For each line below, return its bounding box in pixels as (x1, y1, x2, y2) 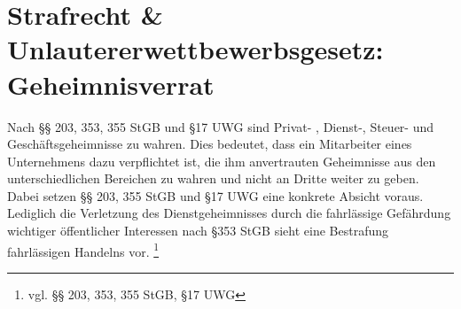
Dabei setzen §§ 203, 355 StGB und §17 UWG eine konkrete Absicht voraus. (7, 186, 424, 205)
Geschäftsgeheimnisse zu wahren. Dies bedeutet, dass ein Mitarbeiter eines (7, 135, 412, 153)
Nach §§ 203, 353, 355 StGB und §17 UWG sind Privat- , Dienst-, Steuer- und (7, 117, 434, 135)
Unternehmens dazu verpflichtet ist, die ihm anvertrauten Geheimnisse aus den (7, 151, 436, 170)
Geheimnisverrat (7, 66, 215, 102)
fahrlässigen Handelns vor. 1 (7, 239, 160, 260)
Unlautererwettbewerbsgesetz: (7, 31, 384, 67)
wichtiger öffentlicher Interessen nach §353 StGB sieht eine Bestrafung (7, 221, 389, 240)
